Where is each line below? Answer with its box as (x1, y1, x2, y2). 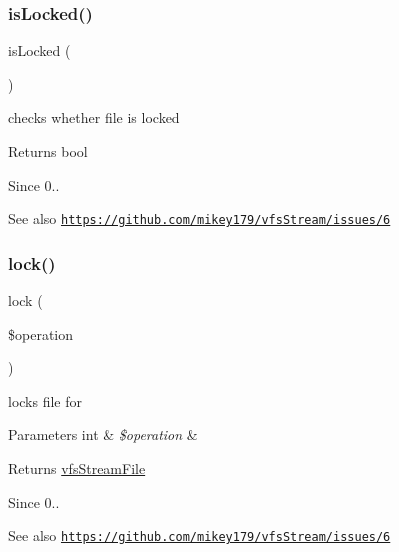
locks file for (8, 390, 83, 411)
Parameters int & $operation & (8, 424, 198, 445)
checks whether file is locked (8, 107, 180, 128)
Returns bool (8, 141, 88, 161)
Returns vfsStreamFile (8, 458, 146, 479)
